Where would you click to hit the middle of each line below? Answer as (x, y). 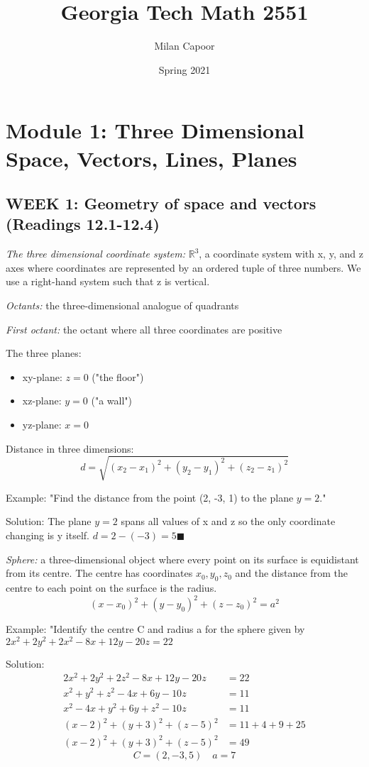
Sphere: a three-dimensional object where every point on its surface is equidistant (182, 559)
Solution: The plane (49, 521)
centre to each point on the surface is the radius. (111, 587)
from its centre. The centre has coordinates (99, 573)
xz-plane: (42, 401)
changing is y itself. (48, 535)
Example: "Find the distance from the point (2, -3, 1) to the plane (150, 497)
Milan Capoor (184, 46)
